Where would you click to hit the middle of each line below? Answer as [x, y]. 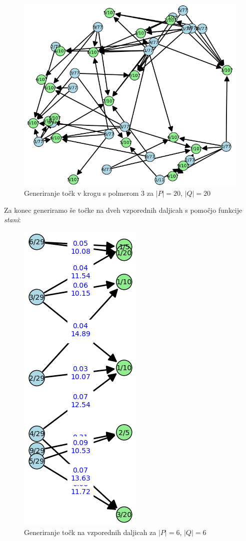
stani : [12, 220]
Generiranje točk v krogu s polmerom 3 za [89, 193]
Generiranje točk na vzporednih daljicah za [90, 532]
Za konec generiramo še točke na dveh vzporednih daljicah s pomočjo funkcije [123, 210]
